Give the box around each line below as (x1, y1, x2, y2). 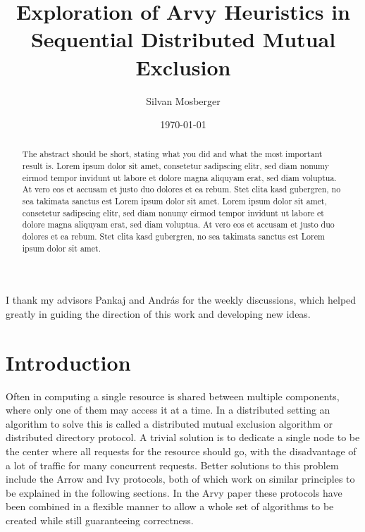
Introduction (6, 347, 131, 376)
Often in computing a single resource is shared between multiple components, (6, 388, 340, 403)
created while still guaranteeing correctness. (6, 513, 194, 528)
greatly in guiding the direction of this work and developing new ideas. (6, 306, 311, 321)
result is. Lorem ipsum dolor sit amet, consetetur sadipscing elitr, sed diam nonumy (22, 160, 329, 172)
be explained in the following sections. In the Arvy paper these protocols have (6, 485, 342, 500)
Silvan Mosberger (146, 93, 221, 108)
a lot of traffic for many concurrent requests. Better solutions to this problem (6, 457, 339, 472)
